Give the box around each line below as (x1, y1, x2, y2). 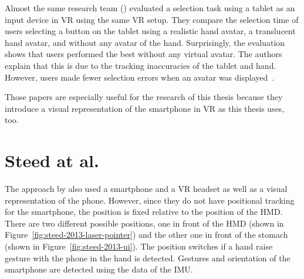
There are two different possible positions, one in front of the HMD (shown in (5, 217, 284, 229)
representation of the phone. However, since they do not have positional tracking (5, 194, 295, 206)
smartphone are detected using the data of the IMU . (5, 263, 193, 275)
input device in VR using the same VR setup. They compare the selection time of (5, 13, 299, 25)
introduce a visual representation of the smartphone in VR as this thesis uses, (5, 102, 285, 114)
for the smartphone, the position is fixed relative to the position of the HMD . (5, 205, 283, 218)
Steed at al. (5, 148, 99, 172)
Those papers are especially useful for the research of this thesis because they (5, 91, 283, 103)
